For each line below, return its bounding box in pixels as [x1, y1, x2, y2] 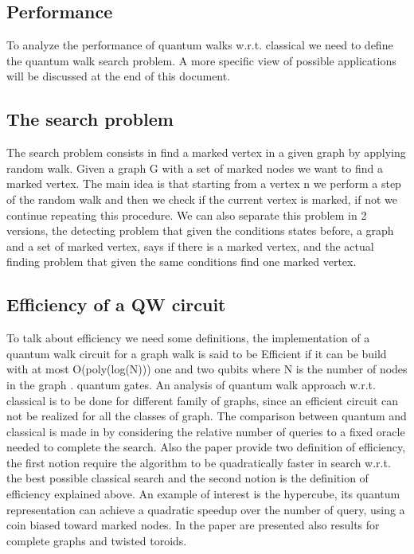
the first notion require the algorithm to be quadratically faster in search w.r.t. [6, 454, 391, 470]
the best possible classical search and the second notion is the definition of [6, 470, 369, 486]
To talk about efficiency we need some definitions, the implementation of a [6, 330, 370, 346]
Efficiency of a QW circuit [6, 292, 226, 317]
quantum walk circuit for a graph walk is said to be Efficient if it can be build [6, 345, 387, 361]
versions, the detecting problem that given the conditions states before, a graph [6, 222, 394, 239]
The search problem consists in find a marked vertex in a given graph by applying [6, 144, 406, 161]
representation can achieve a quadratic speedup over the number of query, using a [6, 501, 405, 517]
